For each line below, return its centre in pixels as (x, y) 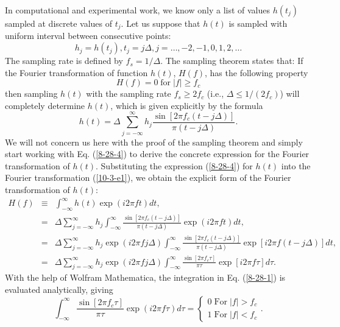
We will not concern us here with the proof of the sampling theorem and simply (154, 142)
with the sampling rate (129, 93)
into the (296, 165)
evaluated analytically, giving (59, 289)
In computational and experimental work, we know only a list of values (138, 10)
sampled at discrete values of (59, 23)
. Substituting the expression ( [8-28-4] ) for (174, 165)
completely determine (45, 105)
